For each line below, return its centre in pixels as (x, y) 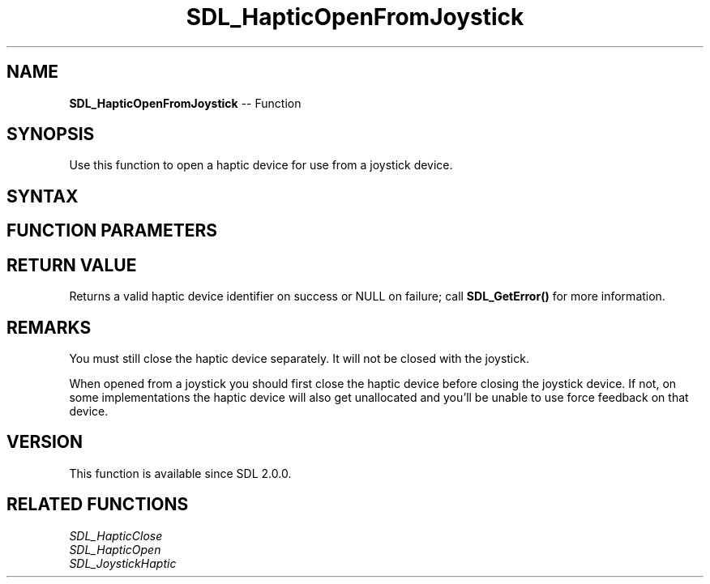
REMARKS (49, 327)
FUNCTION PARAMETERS (112, 231)
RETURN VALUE (72, 265)
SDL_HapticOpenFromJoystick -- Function (185, 103)
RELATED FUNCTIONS (98, 505)
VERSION (45, 442)
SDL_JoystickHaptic (123, 563)
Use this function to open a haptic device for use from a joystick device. (261, 165)
